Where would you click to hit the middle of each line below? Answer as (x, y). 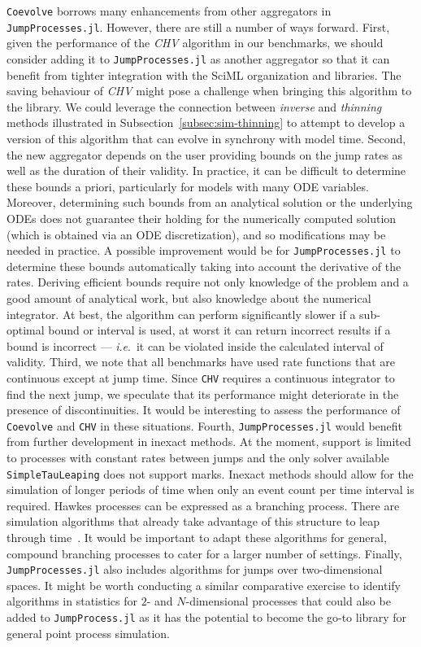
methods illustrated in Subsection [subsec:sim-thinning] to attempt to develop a (206, 122)
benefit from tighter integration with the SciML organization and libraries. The (204, 74)
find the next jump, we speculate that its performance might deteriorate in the (203, 393)
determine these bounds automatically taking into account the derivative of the (204, 266)
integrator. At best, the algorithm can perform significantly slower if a (181, 314)
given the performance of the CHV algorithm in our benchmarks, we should (195, 43)
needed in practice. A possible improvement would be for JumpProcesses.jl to (204, 250)
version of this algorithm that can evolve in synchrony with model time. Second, (206, 138)
